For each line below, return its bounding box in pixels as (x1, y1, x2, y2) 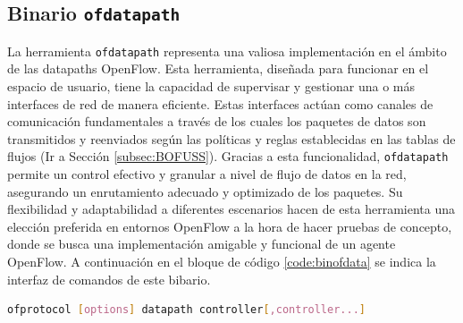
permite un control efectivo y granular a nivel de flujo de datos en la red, (7, 165, 407, 183)
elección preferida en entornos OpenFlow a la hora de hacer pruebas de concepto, (7, 217, 452, 235)
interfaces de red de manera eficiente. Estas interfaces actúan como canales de (7, 94, 434, 113)
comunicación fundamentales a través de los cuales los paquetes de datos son (7, 112, 426, 131)
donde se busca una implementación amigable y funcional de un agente (7, 234, 396, 253)
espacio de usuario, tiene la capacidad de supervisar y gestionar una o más (7, 77, 415, 96)
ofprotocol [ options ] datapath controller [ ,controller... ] (7, 303, 366, 317)
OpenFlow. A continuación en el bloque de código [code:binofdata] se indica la (7, 252, 436, 271)
